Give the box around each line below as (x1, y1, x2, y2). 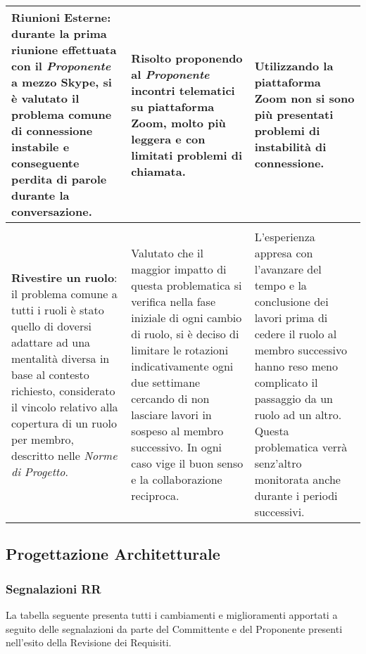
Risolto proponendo (131, 49, 243, 66)
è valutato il (11, 90, 80, 106)
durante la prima (11, 25, 107, 41)
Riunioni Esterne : (11, 9, 111, 25)
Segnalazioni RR (6, 579, 101, 597)
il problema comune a (11, 285, 118, 302)
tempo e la (254, 277, 307, 293)
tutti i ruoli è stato (11, 301, 104, 318)
